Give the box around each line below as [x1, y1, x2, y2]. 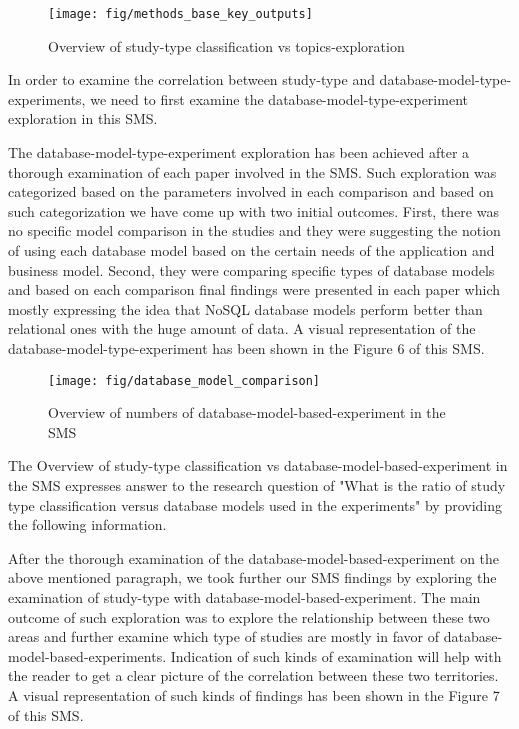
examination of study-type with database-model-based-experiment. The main [8, 586, 481, 607]
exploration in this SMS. [8, 108, 158, 129]
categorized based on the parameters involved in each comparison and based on [8, 181, 494, 202]
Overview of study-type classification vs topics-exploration [48, 35, 405, 56]
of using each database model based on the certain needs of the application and [8, 240, 495, 260]
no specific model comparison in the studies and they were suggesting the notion [8, 220, 501, 241]
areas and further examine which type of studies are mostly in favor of [8, 626, 440, 647]
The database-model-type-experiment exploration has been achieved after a [8, 142, 470, 163]
